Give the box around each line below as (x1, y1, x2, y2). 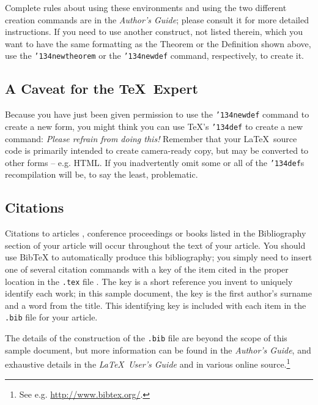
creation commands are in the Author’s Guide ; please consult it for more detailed (5, 13, 309, 26)
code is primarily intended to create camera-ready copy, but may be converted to (5, 144, 309, 157)
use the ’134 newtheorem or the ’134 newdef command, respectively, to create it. (5, 49, 305, 62)
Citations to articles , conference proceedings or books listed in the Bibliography (5, 227, 306, 240)
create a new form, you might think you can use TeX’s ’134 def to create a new (5, 119, 303, 132)
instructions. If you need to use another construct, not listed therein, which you (5, 25, 303, 38)
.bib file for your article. (5, 311, 98, 324)
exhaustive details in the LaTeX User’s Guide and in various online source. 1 (5, 356, 290, 370)
